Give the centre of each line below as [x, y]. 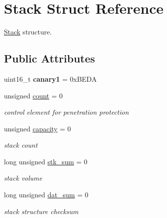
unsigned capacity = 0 [38, 128]
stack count [21, 145]
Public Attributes [50, 58]
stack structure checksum [41, 211]
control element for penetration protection [67, 112]
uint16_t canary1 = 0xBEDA [50, 78]
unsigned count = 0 [33, 95]
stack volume [23, 178]
